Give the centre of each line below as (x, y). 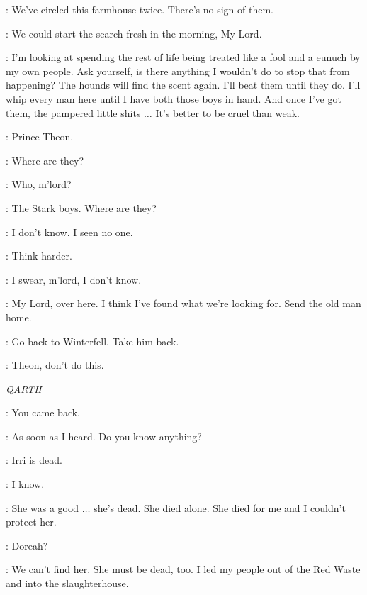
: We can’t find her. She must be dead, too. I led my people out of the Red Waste (183, 569)
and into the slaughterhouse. (67, 583)
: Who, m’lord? (39, 184)
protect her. (31, 522)
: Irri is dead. (34, 460)
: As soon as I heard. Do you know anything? (104, 436)
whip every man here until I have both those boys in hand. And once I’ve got (174, 98)
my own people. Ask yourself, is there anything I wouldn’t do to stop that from (178, 71)
